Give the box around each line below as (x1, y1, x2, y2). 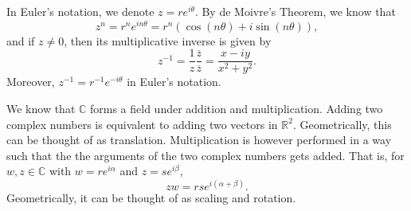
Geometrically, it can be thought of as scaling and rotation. (6, 190, 296, 206)
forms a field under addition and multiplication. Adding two (90, 100, 383, 116)
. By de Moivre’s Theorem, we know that (194, 3, 396, 19)
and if (6, 32, 35, 49)
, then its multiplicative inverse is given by (64, 32, 272, 49)
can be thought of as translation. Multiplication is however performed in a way (6, 131, 392, 148)
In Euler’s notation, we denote (6, 3, 155, 19)
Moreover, (6, 73, 55, 90)
